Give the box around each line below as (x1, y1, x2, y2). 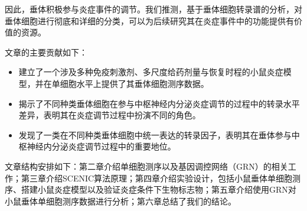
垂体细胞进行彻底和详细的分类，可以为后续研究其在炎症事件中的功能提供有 (5, 14, 294, 27)
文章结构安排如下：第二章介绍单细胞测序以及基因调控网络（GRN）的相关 (5, 160, 288, 172)
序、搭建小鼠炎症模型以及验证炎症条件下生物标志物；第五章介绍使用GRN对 (5, 183, 296, 196)
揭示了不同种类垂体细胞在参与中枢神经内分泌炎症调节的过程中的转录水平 (18, 97, 300, 109)
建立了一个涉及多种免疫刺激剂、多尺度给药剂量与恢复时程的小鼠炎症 (18, 66, 283, 78)
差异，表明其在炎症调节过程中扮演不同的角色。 (18, 109, 201, 121)
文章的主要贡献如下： (5, 46, 87, 58)
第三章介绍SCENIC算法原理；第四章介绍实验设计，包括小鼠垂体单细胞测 (21, 171, 301, 184)
